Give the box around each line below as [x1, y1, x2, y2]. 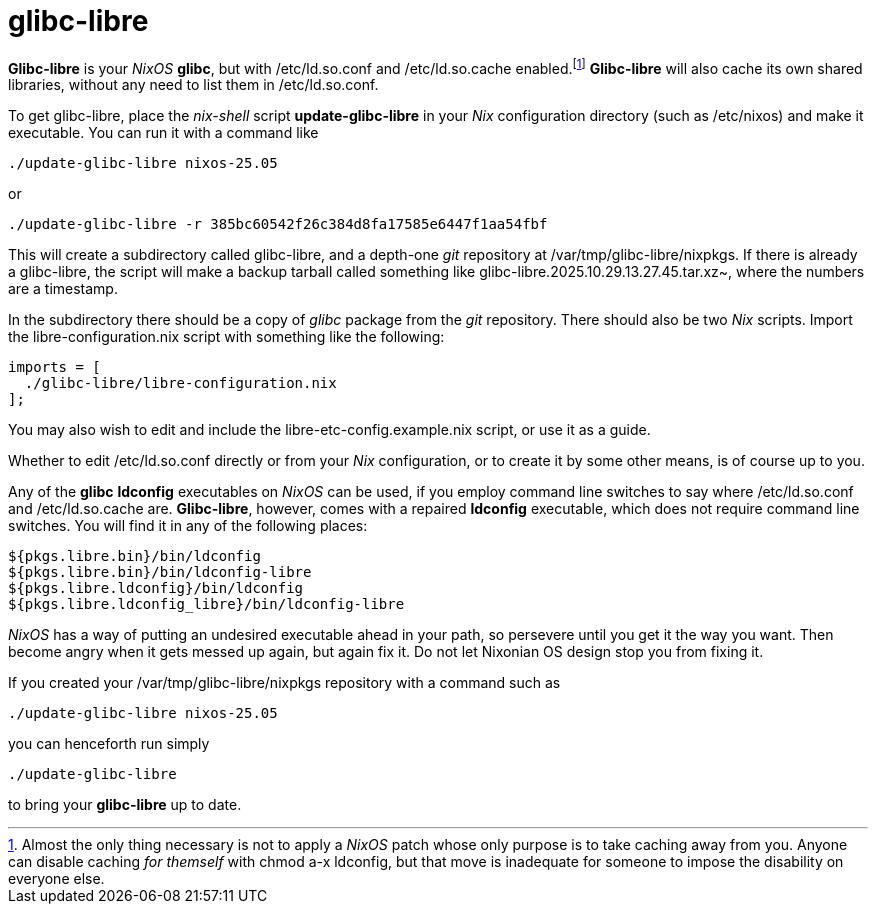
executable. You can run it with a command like [8, 124, 319, 142]
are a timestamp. [8, 280, 118, 298]
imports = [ [8, 359, 101, 376]
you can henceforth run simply [8, 735, 210, 753]
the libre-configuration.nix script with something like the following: [8, 328, 445, 346]
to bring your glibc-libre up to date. [8, 796, 242, 814]
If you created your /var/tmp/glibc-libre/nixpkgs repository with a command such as [8, 674, 561, 692]
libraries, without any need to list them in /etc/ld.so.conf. [8, 76, 379, 94]
